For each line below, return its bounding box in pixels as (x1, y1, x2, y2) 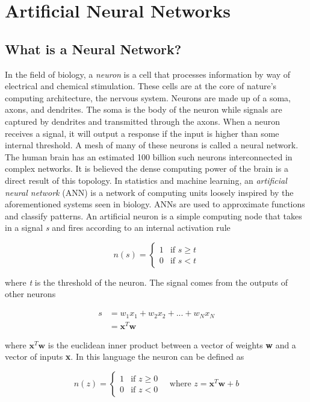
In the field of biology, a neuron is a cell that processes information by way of (5, 68, 291, 80)
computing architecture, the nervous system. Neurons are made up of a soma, (5, 91, 291, 104)
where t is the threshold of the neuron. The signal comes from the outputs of (5, 275, 288, 288)
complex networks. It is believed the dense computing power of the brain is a (5, 162, 288, 175)
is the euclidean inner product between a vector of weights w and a (48, 338, 296, 351)
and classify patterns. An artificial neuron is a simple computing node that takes (5, 209, 302, 222)
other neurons (5, 287, 56, 300)
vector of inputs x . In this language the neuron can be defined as (5, 350, 244, 363)
